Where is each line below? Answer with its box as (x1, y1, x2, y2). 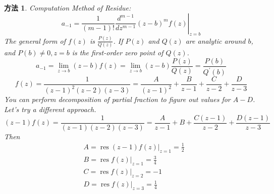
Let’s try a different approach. (4, 104, 96, 115)
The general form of (4, 35, 66, 46)
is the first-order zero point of (72, 47, 163, 58)
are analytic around (185, 35, 246, 46)
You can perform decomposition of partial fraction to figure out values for (4, 94, 231, 105)
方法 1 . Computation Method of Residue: (4, 3, 131, 13)
